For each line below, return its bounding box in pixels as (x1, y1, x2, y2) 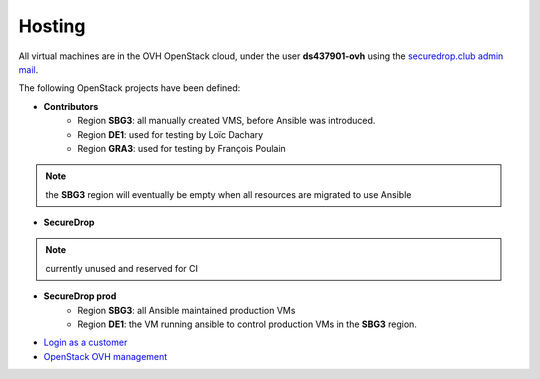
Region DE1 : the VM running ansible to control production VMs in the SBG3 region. (77, 318, 417, 330)
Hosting (18, 15, 86, 37)
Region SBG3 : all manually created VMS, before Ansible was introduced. (77, 115, 376, 127)
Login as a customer (43, 336, 128, 349)
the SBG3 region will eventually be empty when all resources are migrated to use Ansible (45, 188, 412, 200)
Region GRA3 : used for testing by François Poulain (77, 142, 287, 154)
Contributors (43, 100, 99, 112)
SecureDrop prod (43, 290, 117, 302)
